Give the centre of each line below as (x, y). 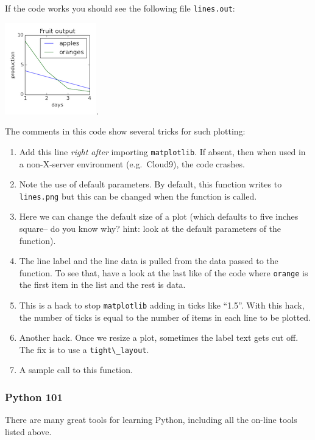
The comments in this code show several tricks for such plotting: (125, 131)
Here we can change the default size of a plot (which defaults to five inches (159, 216)
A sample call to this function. (76, 370)
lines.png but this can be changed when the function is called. (138, 196)
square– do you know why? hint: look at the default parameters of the (150, 228)
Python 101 (34, 396)
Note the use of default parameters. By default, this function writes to (150, 184)
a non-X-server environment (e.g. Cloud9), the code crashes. (132, 163)
